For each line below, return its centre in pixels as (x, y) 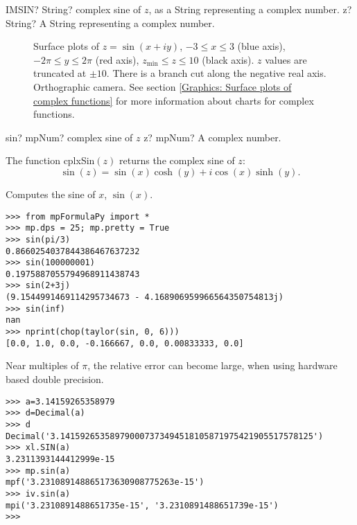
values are (286, 59)
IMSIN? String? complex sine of (73, 9)
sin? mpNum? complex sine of (69, 137)
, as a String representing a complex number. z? (250, 9)
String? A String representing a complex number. (110, 23)
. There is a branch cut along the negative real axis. (216, 73)
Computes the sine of (51, 194)
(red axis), (117, 59)
